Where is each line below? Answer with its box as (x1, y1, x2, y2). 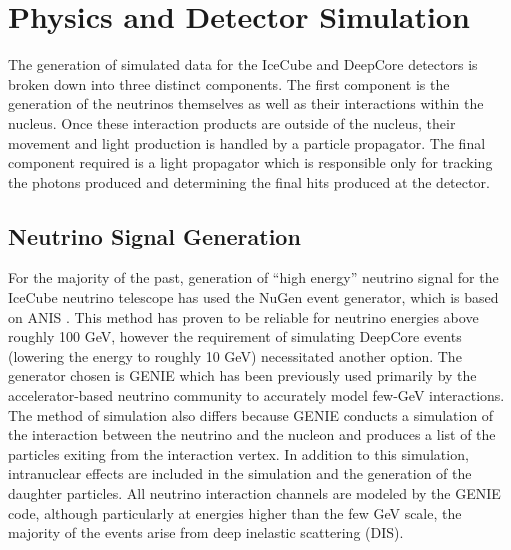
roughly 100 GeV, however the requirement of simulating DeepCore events (8, 326, 462, 347)
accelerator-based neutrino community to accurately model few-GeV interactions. (8, 385, 505, 406)
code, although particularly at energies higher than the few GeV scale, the (8, 502, 462, 523)
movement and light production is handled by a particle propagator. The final (8, 132, 486, 153)
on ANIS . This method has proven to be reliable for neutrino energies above (8, 306, 479, 327)
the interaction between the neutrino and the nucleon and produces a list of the (8, 424, 496, 445)
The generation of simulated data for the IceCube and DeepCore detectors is (8, 54, 478, 75)
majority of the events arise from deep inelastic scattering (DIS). (8, 522, 404, 543)
